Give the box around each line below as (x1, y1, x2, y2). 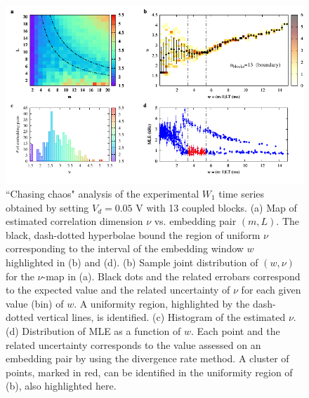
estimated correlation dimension (6, 214, 143, 228)
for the (6, 268, 34, 283)
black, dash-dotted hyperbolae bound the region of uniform (6, 227, 261, 242)
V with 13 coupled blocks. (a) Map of (136, 200, 297, 214)
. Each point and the (191, 323, 280, 338)
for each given (241, 282, 301, 297)
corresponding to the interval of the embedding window (6, 241, 244, 256)
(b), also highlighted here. (6, 378, 117, 393)
